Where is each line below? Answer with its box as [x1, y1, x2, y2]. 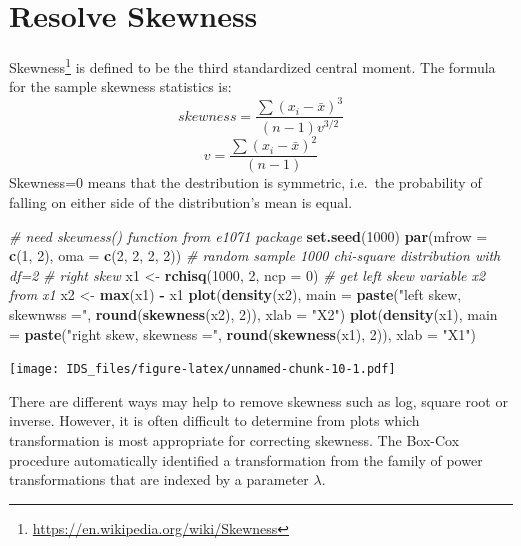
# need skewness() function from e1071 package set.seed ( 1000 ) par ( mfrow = [9, 225, 488, 246]
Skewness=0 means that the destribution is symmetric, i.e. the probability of [9, 172, 482, 193]
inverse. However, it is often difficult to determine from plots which [9, 410, 420, 431]
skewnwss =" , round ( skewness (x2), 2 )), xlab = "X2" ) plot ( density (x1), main [9, 304, 498, 324]
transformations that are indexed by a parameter [9, 469, 309, 490]
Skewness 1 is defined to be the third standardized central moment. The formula [9, 54, 496, 77]
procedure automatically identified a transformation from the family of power [9, 449, 483, 470]
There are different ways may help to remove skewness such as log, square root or [9, 390, 508, 411]
